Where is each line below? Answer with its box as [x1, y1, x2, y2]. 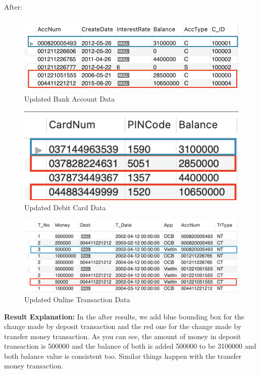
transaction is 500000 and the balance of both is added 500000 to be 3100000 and [4, 341, 256, 351]
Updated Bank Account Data [24, 93, 115, 104]
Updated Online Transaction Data [24, 294, 130, 304]
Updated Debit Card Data [24, 202, 106, 212]
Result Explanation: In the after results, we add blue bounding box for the [4, 311, 244, 321]
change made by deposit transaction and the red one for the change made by [4, 321, 242, 332]
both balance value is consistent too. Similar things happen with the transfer [4, 350, 242, 361]
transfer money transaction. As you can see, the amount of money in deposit [4, 331, 241, 341]
